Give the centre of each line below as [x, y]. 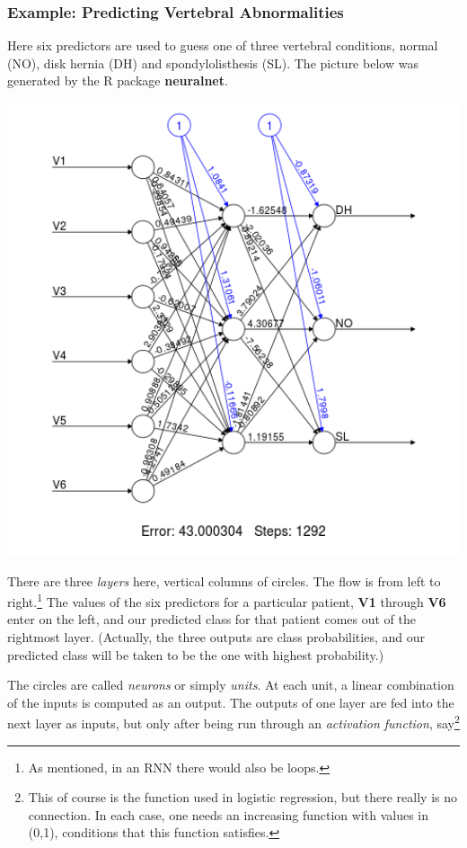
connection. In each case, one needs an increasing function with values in [229, 814]
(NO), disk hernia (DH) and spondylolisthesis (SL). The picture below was [213, 62]
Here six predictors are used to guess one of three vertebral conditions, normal [223, 45]
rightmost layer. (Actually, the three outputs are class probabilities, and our [216, 637]
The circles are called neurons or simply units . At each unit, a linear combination [231, 685]
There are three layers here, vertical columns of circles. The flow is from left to [224, 580]
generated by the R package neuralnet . [118, 80]
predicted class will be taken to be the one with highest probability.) [196, 654]
